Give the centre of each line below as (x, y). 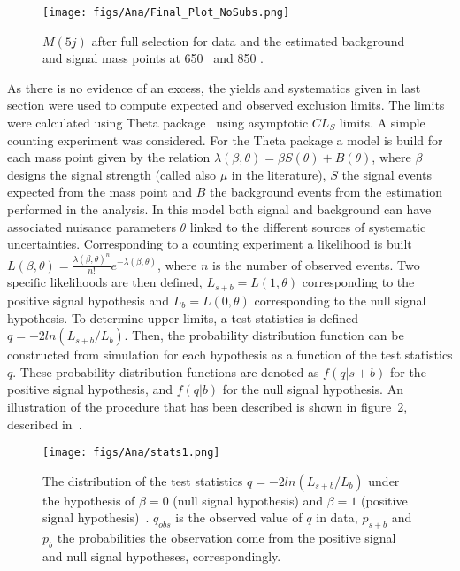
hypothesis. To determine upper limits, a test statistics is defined (183, 317)
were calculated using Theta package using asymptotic (158, 123)
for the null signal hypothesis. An (313, 389)
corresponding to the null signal (340, 300)
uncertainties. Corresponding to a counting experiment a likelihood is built (210, 244)
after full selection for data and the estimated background (248, 40)
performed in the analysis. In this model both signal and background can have (219, 209)
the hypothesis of (89, 500)
